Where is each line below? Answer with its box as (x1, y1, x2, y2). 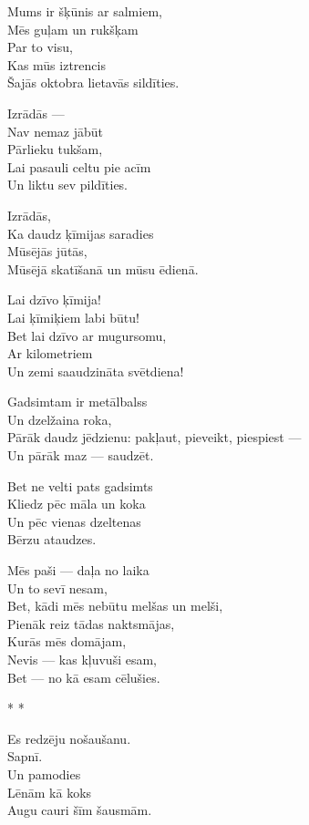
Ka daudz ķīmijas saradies (7, 223, 154, 242)
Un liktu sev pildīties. (7, 175, 129, 194)
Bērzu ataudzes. (7, 530, 97, 549)
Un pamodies (7, 764, 81, 783)
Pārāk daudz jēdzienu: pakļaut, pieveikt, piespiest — (7, 428, 302, 447)
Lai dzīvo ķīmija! (7, 290, 101, 309)
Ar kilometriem (7, 344, 93, 363)
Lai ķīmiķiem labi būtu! (7, 307, 139, 326)
